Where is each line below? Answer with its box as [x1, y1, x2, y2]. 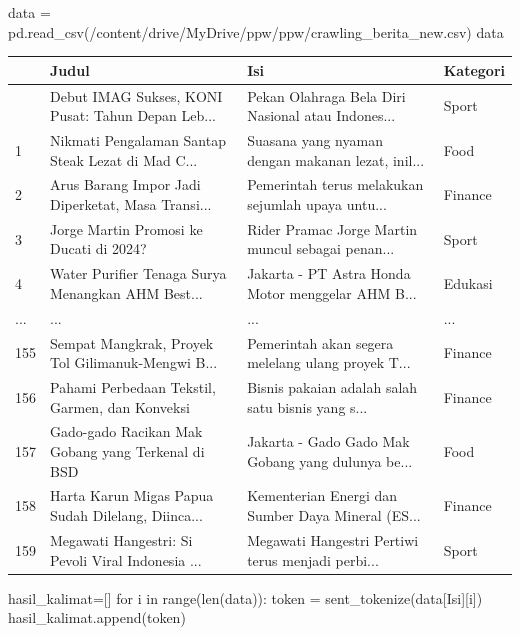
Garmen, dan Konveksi [50, 396, 190, 417]
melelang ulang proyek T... [247, 352, 411, 373]
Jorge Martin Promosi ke [50, 218, 203, 239]
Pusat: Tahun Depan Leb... [50, 105, 216, 126]
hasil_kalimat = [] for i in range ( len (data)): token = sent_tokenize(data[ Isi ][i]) [8, 587, 483, 608]
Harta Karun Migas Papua [50, 485, 214, 506]
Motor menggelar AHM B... [247, 282, 417, 303]
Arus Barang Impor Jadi [50, 174, 201, 195]
